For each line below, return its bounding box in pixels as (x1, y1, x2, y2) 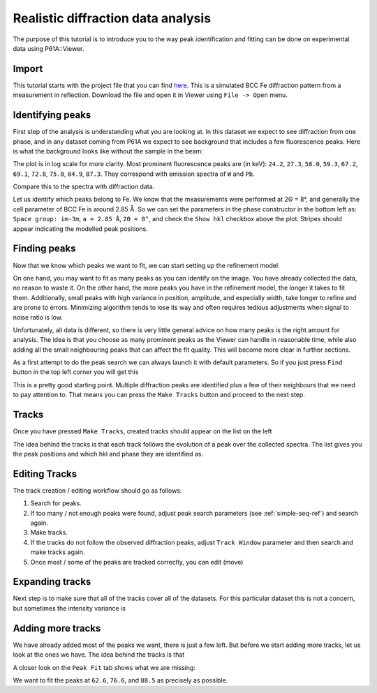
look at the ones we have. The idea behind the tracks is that (13, 650, 185, 659)
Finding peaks (13, 243, 76, 255)
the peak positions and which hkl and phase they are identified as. (13, 449, 204, 458)
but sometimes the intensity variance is (13, 604, 126, 612)
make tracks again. (30, 548, 85, 556)
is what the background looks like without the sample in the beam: (13, 147, 204, 155)
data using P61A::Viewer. (13, 44, 84, 52)
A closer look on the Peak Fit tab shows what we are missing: (13, 663, 195, 671)
